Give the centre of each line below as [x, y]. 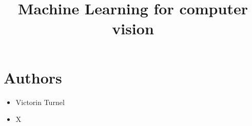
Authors [33, 77]
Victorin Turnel [40, 102]
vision [133, 28]
